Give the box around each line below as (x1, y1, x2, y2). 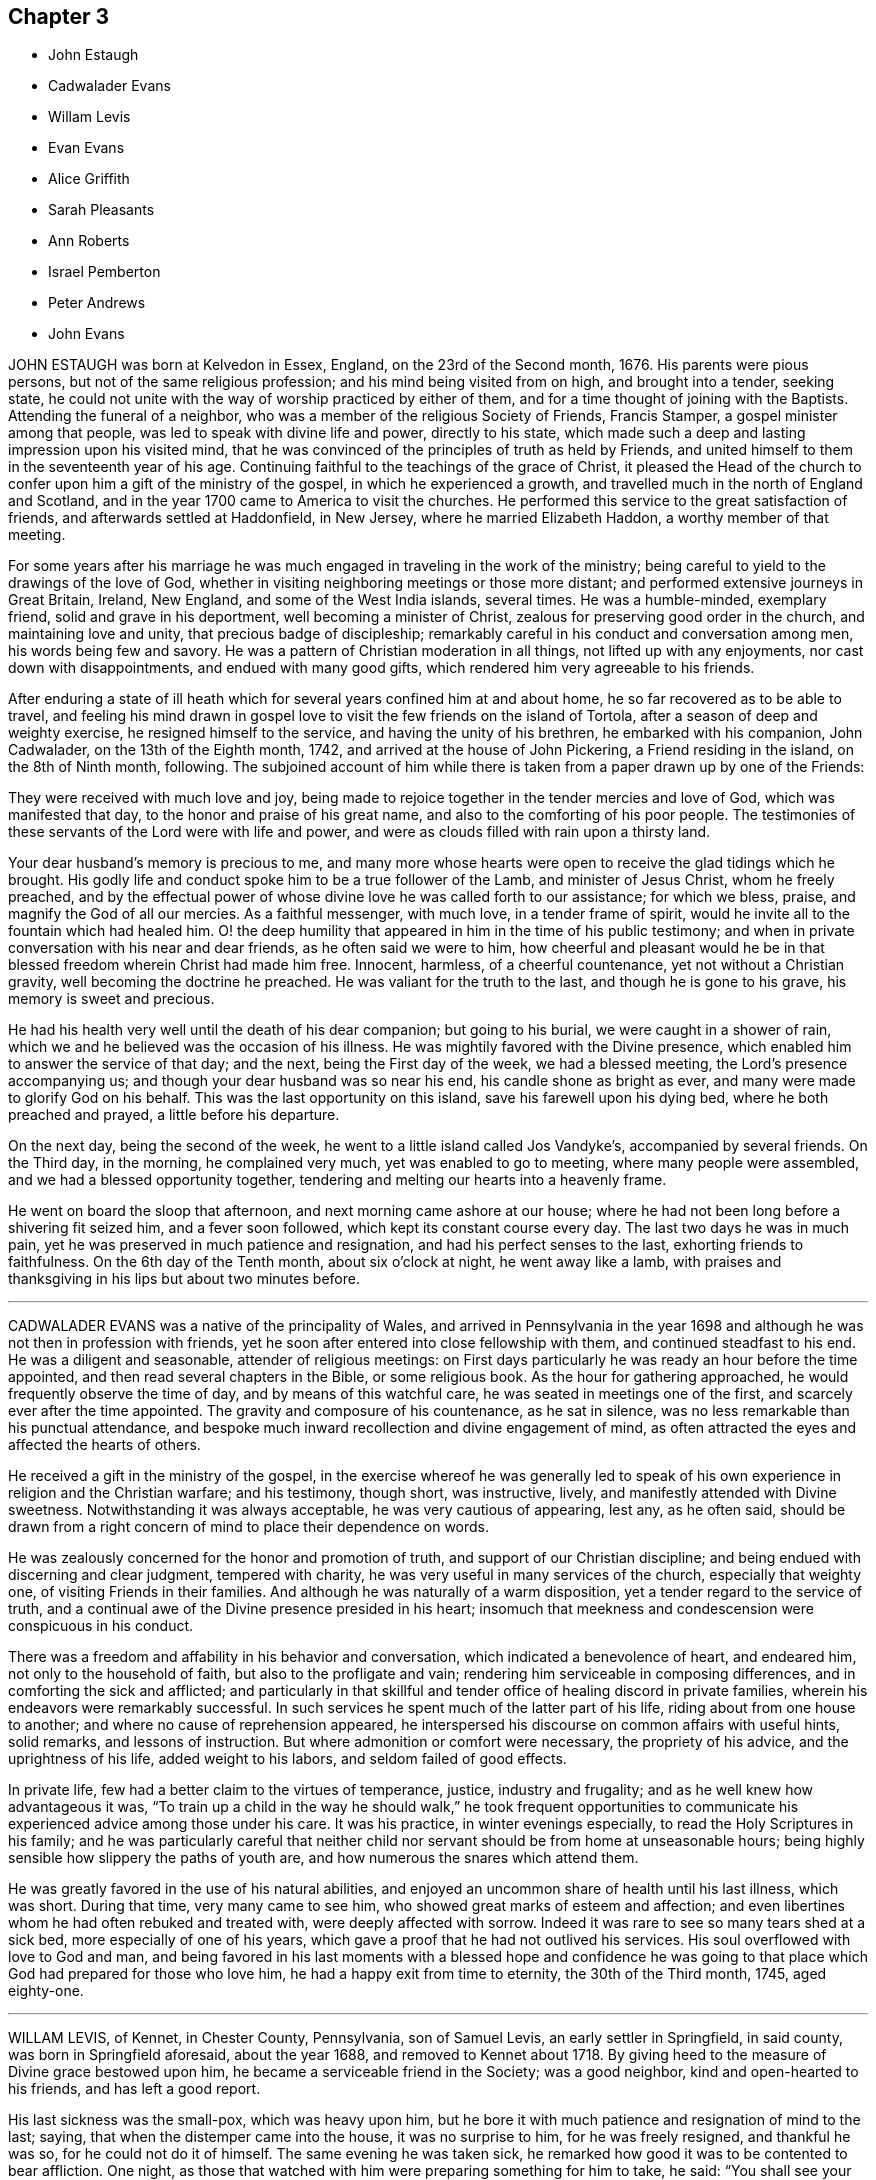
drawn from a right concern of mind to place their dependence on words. (8, 1518, 490, 1536)
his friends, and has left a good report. (8, 2080, 261, 2098)
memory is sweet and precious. (8, 990, 215, 1008)
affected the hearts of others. (8, 1436, 201, 1454)
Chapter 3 (8, 4, 110, 29)
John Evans (48, 325, 125, 343)
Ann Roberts (48, 232, 130, 250)
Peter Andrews (48, 294, 146, 312)
